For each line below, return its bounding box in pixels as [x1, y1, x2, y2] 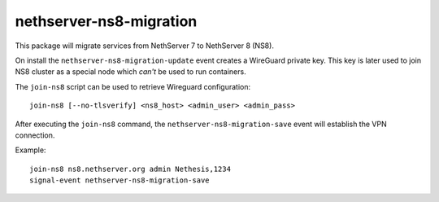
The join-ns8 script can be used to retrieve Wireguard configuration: [15, 81, 251, 91]
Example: [15, 145, 46, 155]
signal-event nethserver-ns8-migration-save [29, 176, 211, 185]
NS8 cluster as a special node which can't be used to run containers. [15, 67, 247, 77]
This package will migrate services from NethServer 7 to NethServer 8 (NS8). [15, 41, 274, 50]
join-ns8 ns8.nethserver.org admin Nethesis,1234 [29, 164, 232, 173]
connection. [15, 130, 55, 140]
